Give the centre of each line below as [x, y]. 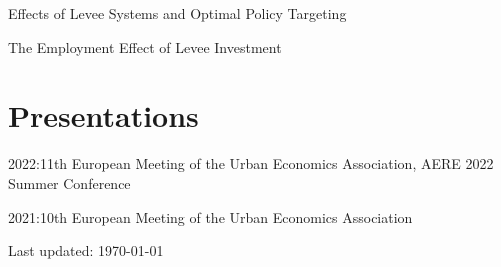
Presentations [103, 115]
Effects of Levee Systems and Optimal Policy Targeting [177, 13]
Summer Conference [69, 182]
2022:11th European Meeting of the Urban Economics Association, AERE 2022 [251, 163]
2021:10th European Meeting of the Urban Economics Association [210, 216]
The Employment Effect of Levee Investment [145, 46]
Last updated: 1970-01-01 [86, 250]
